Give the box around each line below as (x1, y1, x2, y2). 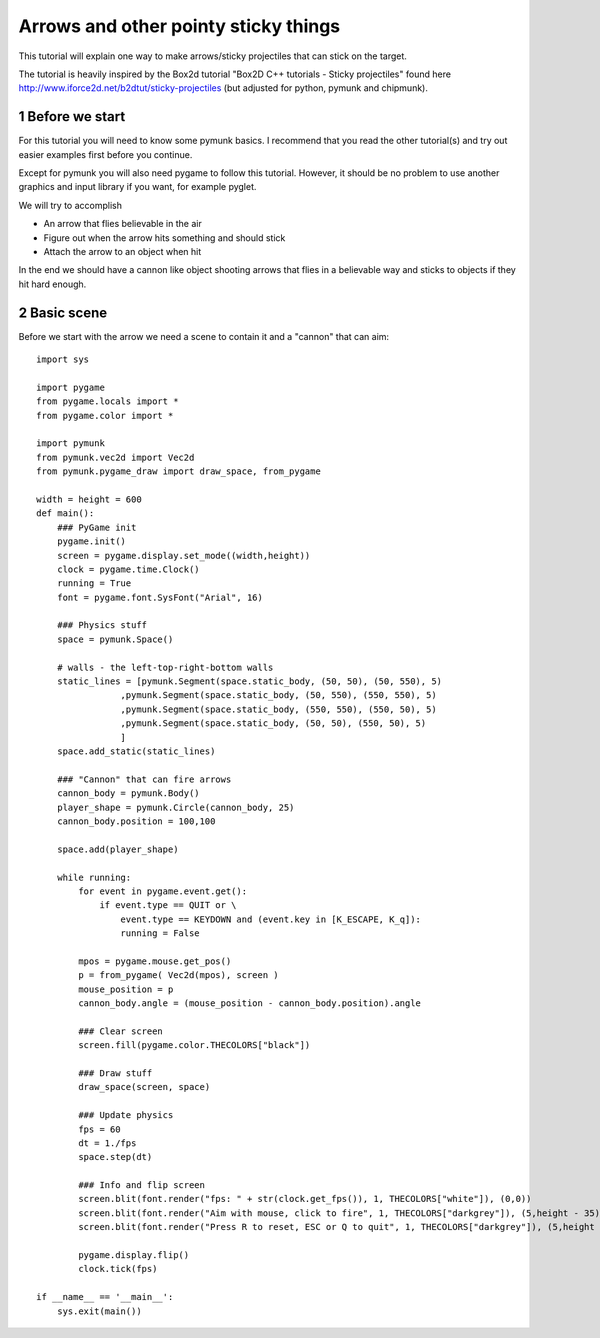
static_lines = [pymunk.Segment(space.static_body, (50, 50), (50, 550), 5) (56, 676, 443, 687)
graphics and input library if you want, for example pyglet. (18, 181, 257, 193)
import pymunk (36, 438, 105, 449)
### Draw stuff (78, 1067, 153, 1079)
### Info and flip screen (78, 1180, 205, 1191)
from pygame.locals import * (36, 396, 179, 407)
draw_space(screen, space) (78, 1081, 211, 1093)
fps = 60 (78, 1123, 121, 1135)
